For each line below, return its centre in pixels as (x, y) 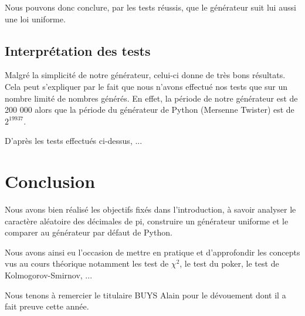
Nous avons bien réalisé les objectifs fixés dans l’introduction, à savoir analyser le (150, 209)
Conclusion (50, 181)
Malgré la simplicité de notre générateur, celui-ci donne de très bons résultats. (145, 75)
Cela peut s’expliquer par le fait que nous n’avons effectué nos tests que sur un (146, 86)
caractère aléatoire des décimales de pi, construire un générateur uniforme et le (147, 221)
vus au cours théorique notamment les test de (87, 263)
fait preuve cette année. (47, 306)
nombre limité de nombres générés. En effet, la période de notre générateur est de (151, 98)
